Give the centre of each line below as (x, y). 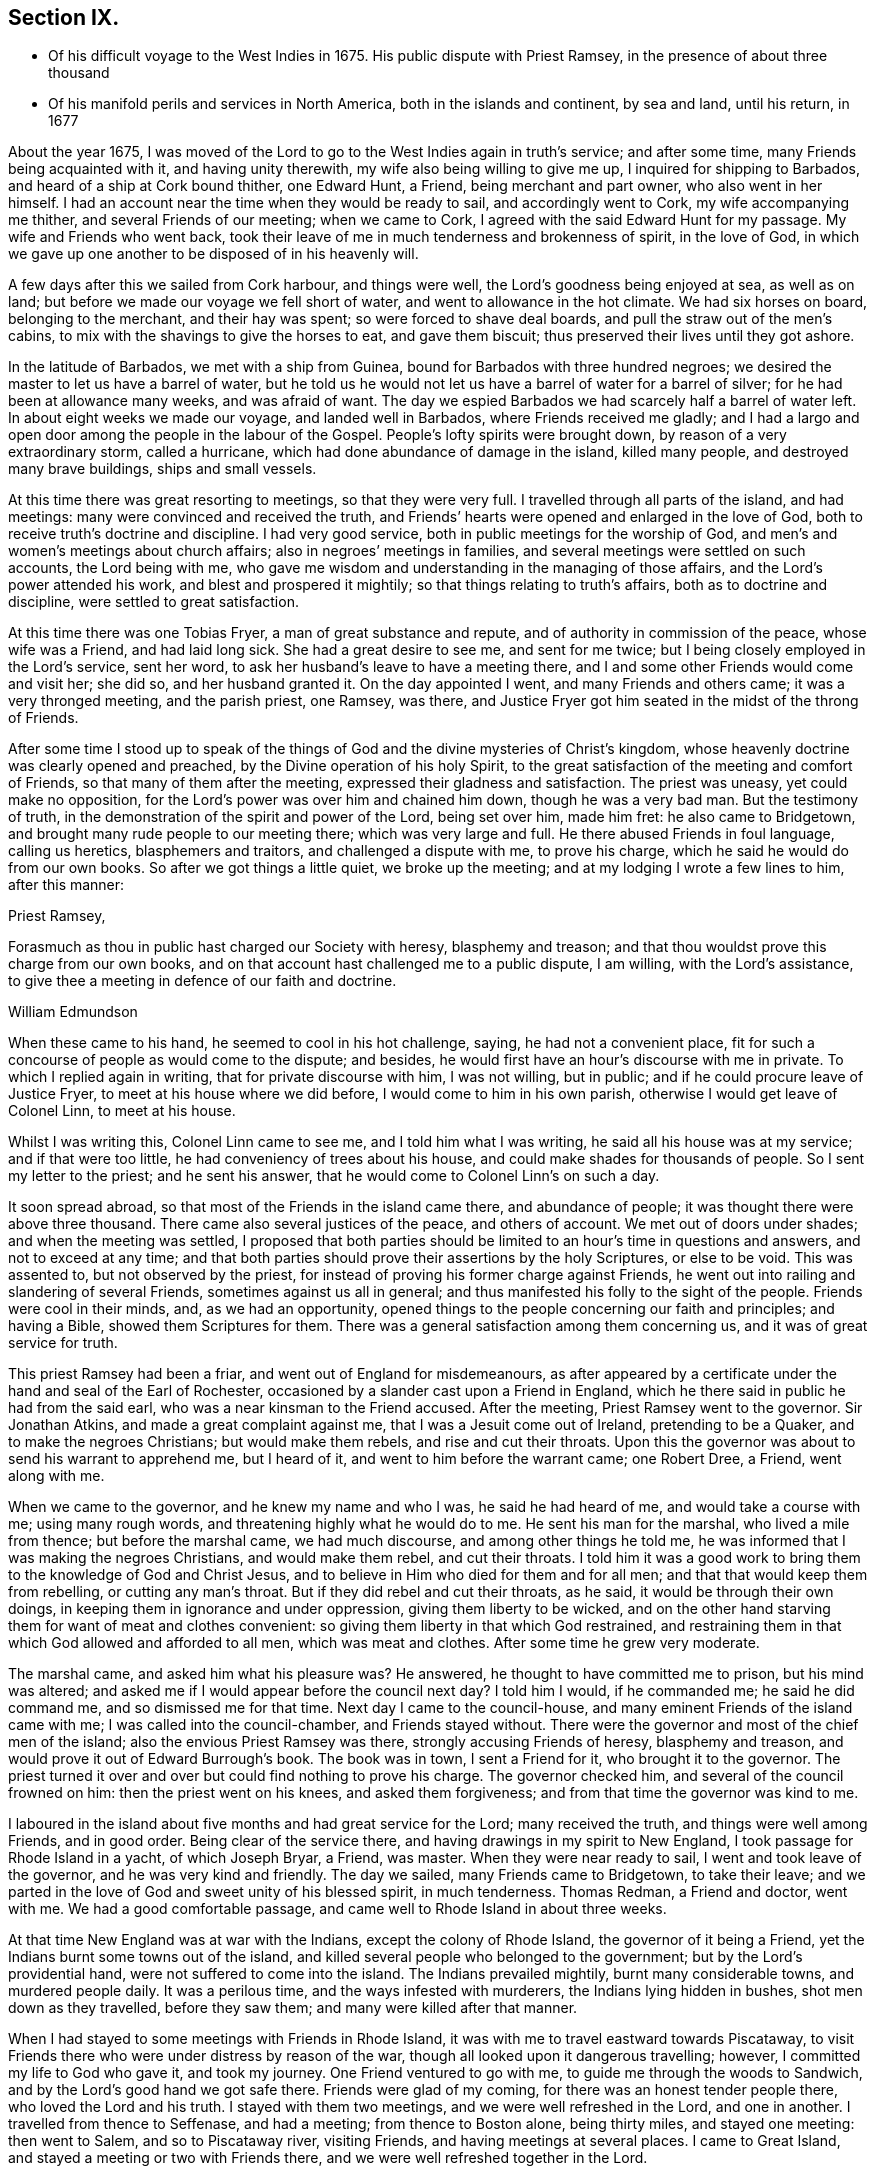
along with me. (56, 1476)
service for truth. (63, 1343)
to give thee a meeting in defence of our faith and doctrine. (202, 981)
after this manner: (66, 885)
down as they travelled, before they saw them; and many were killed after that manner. (293, 2008)
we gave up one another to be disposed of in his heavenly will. (213, 254)
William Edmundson (73, 1012)
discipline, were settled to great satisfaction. (153, 602)
